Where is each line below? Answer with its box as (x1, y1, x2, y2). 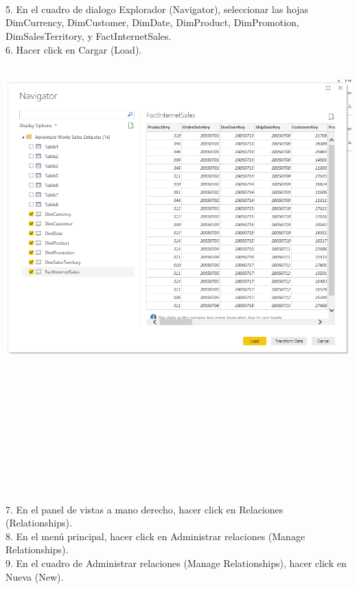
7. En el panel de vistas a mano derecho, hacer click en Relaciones (5, 502, 284, 516)
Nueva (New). (5, 569, 64, 584)
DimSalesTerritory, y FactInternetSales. (5, 28, 172, 43)
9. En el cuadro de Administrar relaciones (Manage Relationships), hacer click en (5, 555, 347, 570)
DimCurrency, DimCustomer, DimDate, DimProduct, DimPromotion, (5, 15, 299, 30)
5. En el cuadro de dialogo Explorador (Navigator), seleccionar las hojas (5, 1, 309, 16)
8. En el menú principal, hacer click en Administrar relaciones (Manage (5, 529, 306, 543)
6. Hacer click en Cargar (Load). (5, 42, 142, 56)
